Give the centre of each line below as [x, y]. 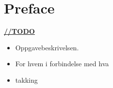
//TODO [19, 31]
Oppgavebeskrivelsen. [47, 47]
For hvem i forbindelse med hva [62, 64]
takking [26, 80]
